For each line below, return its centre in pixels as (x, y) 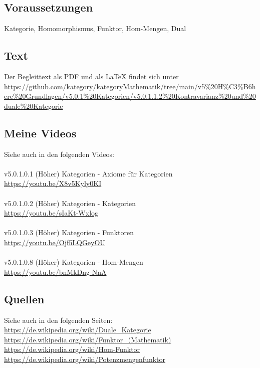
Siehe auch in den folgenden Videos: (59, 154)
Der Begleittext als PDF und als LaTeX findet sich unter (91, 76)
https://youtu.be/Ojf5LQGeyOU (55, 242)
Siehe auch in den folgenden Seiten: (58, 320)
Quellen (24, 299)
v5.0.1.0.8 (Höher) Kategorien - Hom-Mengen (74, 262)
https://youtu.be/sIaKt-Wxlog (51, 213)
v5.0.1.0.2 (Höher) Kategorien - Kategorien (70, 203)
